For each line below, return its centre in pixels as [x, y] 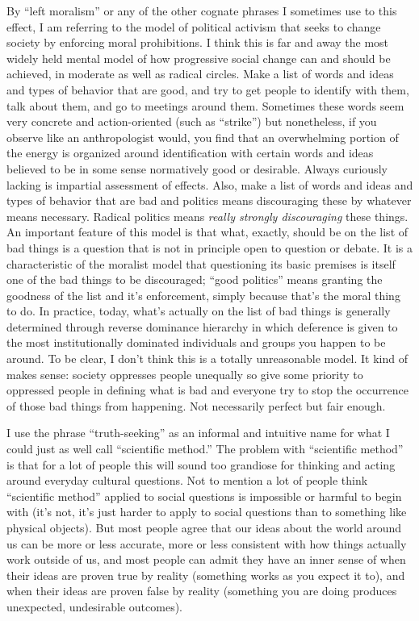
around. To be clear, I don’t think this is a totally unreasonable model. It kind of [207, 358]
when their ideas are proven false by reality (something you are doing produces [202, 591]
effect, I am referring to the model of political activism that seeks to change [194, 26]
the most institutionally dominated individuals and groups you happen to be [196, 342]
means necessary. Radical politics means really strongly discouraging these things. [207, 216]
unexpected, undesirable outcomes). [94, 606]
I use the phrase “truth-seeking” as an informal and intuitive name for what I [198, 433]
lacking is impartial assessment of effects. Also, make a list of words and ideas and [210, 184]
